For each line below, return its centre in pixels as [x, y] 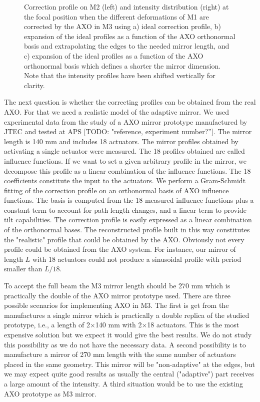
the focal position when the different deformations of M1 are [116, 16]
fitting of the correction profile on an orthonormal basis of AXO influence [116, 190]
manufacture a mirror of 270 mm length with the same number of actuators [120, 354]
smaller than [23, 269]
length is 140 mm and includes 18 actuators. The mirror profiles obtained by [121, 141]
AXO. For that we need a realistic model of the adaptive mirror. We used [117, 111]
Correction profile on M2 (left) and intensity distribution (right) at [126, 7]
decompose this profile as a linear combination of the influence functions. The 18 [127, 170]
